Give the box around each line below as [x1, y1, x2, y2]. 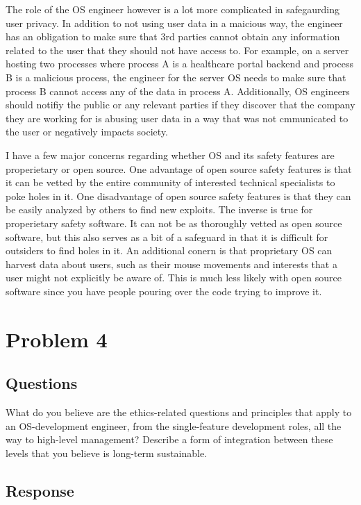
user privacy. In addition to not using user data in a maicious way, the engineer [6, 15, 343, 30]
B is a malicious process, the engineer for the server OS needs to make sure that [6, 69, 346, 84]
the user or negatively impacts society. [6, 124, 169, 139]
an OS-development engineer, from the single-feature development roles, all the [6, 418, 342, 433]
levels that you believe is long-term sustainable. [6, 445, 208, 460]
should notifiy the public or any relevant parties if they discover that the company [6, 97, 355, 112]
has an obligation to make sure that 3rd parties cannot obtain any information [6, 29, 340, 44]
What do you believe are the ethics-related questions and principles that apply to [6, 405, 352, 420]
